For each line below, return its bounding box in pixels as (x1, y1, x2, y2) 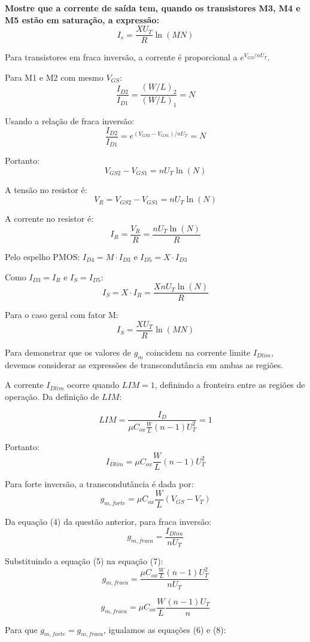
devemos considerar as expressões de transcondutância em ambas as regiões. (5, 358, 284, 371)
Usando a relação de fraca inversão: (5, 115, 135, 127)
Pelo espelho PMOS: (5, 250, 80, 263)
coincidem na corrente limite (146, 346, 251, 358)
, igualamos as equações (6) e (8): (103, 623, 226, 635)
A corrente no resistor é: (5, 212, 94, 225)
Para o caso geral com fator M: (5, 308, 118, 321)
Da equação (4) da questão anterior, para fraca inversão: (5, 515, 212, 528)
